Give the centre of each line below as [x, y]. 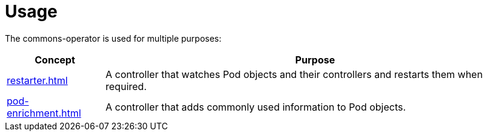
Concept [55, 60]
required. [126, 86]
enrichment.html [44, 113]
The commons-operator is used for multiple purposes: [113, 38]
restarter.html [37, 80]
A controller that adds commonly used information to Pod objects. [256, 107]
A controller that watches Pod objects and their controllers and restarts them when [294, 74]
